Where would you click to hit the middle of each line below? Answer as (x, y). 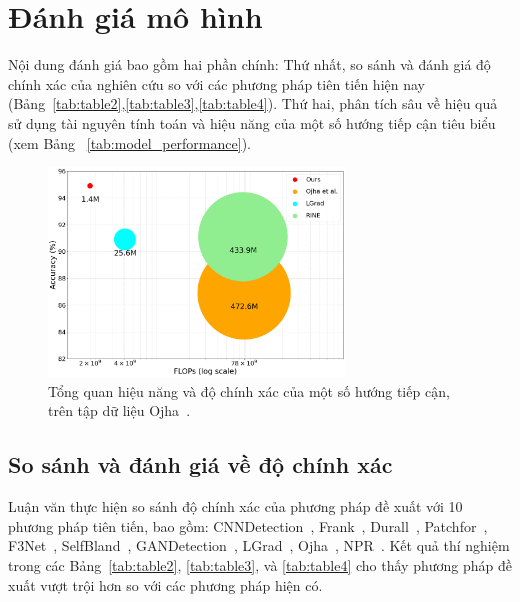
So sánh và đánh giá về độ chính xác (200, 464)
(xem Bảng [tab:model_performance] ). (129, 142)
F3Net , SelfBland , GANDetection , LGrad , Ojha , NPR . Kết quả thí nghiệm (259, 545)
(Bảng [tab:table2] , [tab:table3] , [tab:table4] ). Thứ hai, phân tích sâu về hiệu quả (253, 103)
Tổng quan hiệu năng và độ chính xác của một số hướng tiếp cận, (249, 390)
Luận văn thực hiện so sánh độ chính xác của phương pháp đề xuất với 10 (235, 506)
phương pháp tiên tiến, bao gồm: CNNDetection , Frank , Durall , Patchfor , (248, 525)
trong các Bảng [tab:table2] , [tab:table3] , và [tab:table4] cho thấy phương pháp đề (260, 564)
